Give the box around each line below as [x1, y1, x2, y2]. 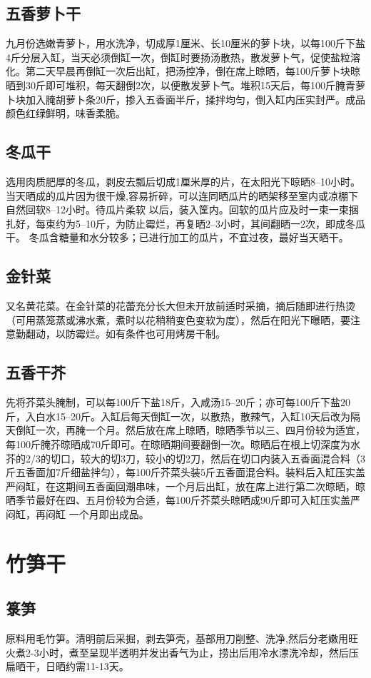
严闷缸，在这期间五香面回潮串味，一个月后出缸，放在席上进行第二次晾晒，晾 [6, 478, 365, 493]
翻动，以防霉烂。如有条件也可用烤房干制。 [25, 326, 225, 341]
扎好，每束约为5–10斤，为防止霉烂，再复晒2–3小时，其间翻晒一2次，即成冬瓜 [6, 216, 365, 231]
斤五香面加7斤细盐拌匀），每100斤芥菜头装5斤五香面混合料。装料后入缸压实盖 [6, 465, 365, 480]
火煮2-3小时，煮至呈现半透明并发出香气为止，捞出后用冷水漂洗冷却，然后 [6, 644, 349, 659]
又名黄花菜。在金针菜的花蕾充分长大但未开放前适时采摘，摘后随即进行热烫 [6, 298, 355, 313]
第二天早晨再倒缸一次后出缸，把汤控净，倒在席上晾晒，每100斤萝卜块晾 [25, 64, 360, 79]
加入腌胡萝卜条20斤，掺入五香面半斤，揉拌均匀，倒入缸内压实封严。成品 [25, 91, 365, 106]
